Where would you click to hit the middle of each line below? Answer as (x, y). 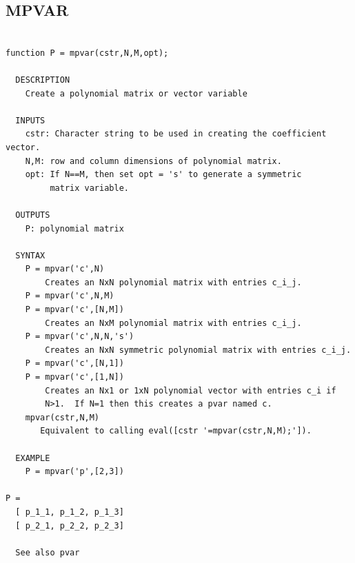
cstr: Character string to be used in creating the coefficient (176, 134)
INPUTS (30, 120)
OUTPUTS (33, 215)
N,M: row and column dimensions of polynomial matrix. (153, 161)
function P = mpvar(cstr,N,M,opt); (87, 53)
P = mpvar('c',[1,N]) (74, 377)
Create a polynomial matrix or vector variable (136, 93)
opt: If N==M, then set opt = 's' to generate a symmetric (163, 175)
